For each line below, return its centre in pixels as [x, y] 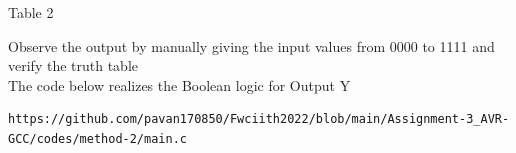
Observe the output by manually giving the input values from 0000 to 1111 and [251, 45]
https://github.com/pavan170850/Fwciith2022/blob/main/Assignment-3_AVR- [259, 119]
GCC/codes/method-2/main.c [97, 138]
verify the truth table [73, 65]
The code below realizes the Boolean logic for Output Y [179, 84]
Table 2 [31, 12]
